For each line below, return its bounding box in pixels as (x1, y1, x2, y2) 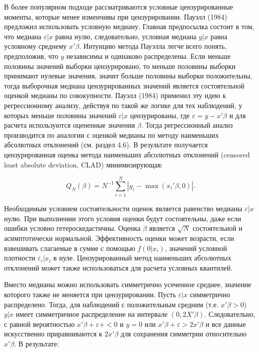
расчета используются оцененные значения (4, 120, 135, 130)
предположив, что (4, 50, 58, 61)
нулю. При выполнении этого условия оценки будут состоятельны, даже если (4, 213, 241, 223)
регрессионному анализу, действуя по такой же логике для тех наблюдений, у (4, 100, 242, 110)
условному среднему (4, 41, 67, 51)
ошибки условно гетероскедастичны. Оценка (4, 223, 141, 233)
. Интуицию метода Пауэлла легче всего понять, (79, 41, 227, 51)
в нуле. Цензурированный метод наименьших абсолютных (53, 252, 231, 263)
